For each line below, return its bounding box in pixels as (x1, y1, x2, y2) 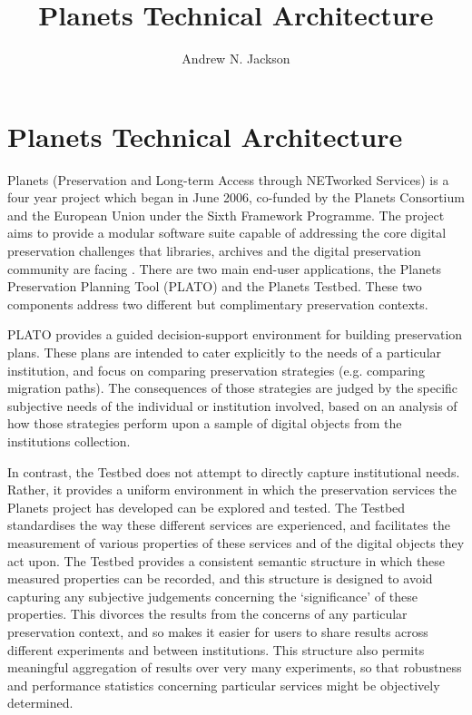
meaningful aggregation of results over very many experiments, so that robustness (7, 658, 462, 677)
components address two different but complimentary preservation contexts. (7, 294, 428, 313)
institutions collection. (7, 431, 131, 450)
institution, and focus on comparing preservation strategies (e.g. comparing (7, 360, 425, 379)
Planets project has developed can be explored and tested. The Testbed (7, 497, 406, 516)
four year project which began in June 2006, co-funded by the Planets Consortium (7, 188, 465, 207)
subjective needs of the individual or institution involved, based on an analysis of (7, 396, 457, 415)
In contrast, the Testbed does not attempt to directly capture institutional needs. (7, 462, 460, 481)
